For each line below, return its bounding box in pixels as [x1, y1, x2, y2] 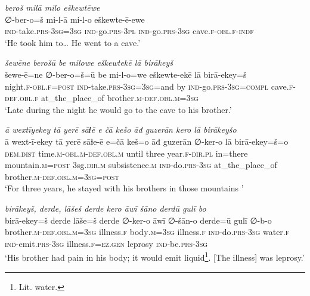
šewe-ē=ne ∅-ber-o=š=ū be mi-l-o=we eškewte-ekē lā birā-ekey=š [5, 68, 247, 80]
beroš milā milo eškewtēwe [5, 1, 100, 13]
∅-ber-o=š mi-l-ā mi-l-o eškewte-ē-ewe [5, 13, 145, 25]
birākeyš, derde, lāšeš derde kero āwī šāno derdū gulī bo [5, 202, 206, 214]
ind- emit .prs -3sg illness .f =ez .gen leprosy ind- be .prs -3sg [5, 237, 208, 249]
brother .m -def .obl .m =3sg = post [5, 170, 119, 182]
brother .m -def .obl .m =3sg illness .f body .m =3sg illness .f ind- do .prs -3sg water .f [5, 225, 290, 238]
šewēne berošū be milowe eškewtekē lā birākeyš [5, 56, 173, 69]
